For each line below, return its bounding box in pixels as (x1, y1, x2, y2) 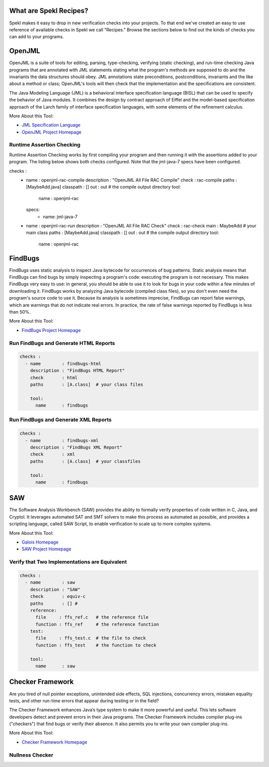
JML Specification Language (21, 122, 81, 128)
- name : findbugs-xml (25, 438, 99, 443)
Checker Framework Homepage (21, 739, 87, 745)
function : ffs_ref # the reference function (35, 621, 159, 627)
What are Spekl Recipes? (9, 6, 89, 15)
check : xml (30, 451, 75, 457)
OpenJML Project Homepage (21, 129, 82, 135)
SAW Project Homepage (21, 546, 72, 552)
